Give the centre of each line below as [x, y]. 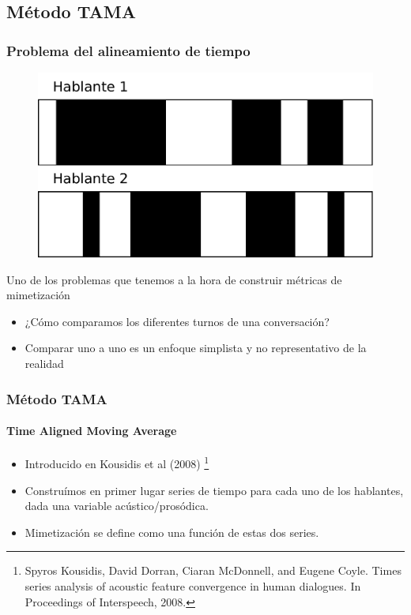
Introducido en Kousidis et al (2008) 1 [117, 462]
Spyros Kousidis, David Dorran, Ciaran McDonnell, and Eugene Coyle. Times [213, 570]
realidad [44, 364]
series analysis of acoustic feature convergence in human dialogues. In [193, 585]
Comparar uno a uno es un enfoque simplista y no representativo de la [196, 348]
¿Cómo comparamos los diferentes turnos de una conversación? [177, 321]
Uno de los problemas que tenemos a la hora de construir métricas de [174, 279]
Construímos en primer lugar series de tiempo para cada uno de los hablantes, [214, 490]
